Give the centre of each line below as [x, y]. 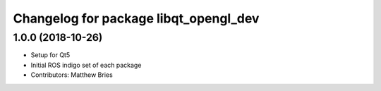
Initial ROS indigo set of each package [86, 65]
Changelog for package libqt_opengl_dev [136, 18]
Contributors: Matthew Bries [72, 75]
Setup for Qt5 [50, 55]
